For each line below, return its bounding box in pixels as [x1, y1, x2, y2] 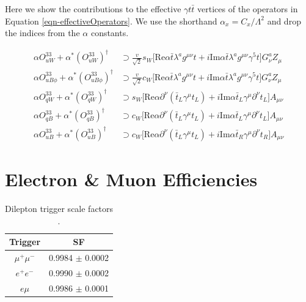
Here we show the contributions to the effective [5, 2, 181, 15]
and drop [267, 14, 301, 27]
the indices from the [5, 26, 80, 39]
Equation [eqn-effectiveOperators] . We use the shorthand [5, 14, 217, 27]
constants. [90, 26, 129, 39]
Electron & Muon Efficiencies [5, 167, 258, 192]
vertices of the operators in [197, 2, 298, 15]
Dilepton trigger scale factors [5, 202, 114, 214]
